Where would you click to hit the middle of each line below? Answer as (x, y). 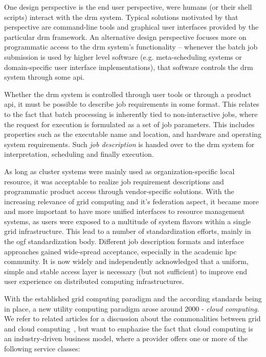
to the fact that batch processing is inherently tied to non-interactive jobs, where (131, 114)
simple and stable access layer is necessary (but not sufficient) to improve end (126, 271)
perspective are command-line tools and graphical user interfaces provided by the (131, 27)
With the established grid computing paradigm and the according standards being (133, 299)
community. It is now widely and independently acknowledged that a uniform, (126, 261)
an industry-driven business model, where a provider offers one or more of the (126, 338)
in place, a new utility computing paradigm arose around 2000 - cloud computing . (132, 308)
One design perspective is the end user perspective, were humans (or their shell (128, 7)
